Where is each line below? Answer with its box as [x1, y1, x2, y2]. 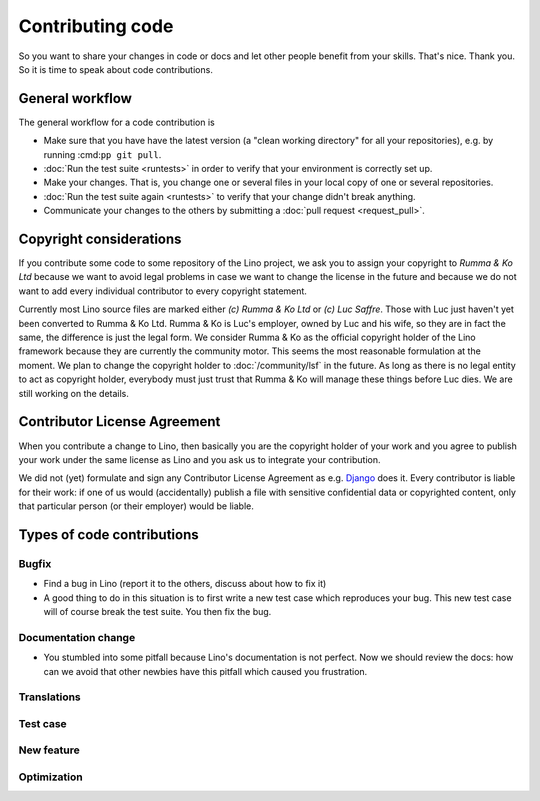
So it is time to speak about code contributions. [18, 63, 214, 75]
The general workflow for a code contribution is [18, 116, 215, 128]
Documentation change [18, 630, 136, 644]
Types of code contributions [18, 526, 199, 543]
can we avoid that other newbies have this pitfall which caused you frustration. [43, 665, 368, 677]
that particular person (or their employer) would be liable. [18, 500, 255, 512]
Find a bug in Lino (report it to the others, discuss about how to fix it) [43, 578, 327, 590]
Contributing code [18, 15, 174, 37]
